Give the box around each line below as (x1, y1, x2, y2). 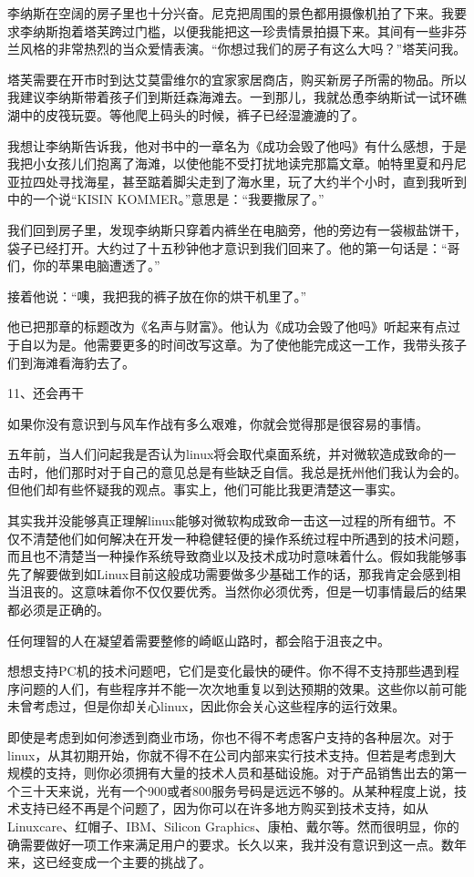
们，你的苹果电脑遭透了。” (7, 256, 160, 275)
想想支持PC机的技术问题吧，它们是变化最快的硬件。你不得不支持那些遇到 (7, 661, 447, 680)
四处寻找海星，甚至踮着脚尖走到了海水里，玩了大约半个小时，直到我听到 (32, 171, 467, 190)
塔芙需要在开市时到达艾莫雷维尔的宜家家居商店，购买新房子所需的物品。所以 (7, 69, 467, 88)
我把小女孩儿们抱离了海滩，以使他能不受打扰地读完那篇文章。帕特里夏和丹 (7, 154, 454, 173)
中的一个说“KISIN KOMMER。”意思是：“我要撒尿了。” (7, 189, 325, 209)
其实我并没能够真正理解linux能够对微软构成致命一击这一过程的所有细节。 (7, 511, 444, 530)
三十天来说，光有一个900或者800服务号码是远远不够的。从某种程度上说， (19, 780, 454, 800)
